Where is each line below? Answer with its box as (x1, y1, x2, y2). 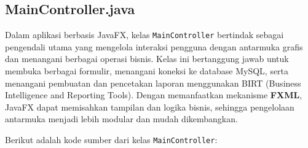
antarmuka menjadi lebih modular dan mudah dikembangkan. (5, 112, 238, 125)
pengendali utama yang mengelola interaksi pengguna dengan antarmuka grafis (5, 40, 303, 53)
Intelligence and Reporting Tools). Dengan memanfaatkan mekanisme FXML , (5, 88, 302, 101)
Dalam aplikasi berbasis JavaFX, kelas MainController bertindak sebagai (5, 28, 284, 41)
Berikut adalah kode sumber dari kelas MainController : (5, 133, 218, 146)
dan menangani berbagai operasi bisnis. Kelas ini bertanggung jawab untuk (5, 52, 289, 65)
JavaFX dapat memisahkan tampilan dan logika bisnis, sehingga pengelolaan (5, 100, 294, 113)
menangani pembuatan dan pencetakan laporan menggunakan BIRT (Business (5, 76, 301, 89)
